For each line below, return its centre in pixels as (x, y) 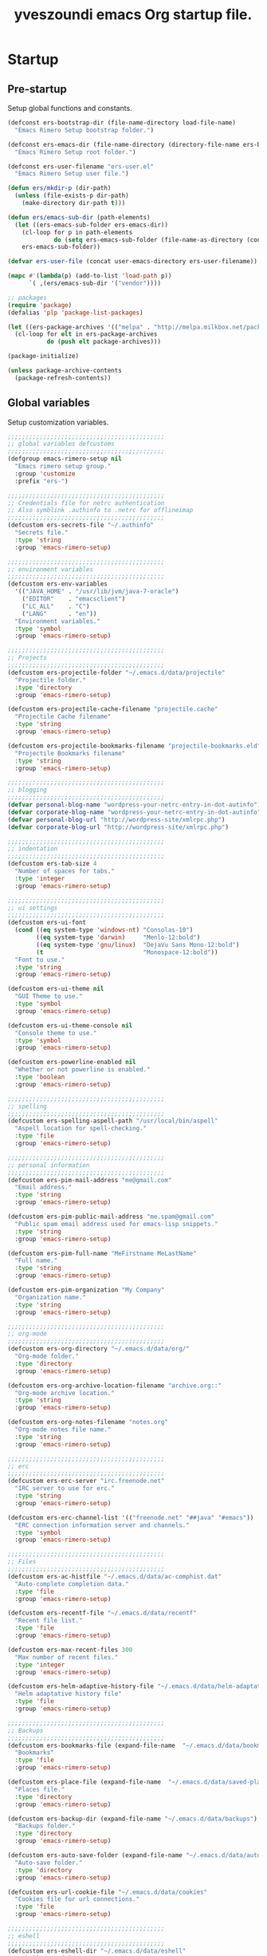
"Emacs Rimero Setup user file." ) (72, 174)
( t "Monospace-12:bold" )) (127, 952)
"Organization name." (51, 1297)
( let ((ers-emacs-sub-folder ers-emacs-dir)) (92, 225)
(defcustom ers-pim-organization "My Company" (86, 1290)
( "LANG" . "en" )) (59, 613)
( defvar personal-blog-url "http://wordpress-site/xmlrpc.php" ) (116, 819)
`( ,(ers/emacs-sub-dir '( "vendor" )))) (94, 283)
